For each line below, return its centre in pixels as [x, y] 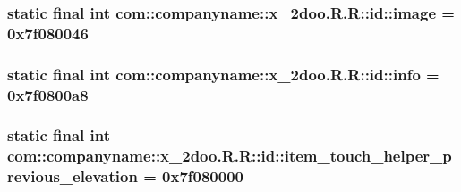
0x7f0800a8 [48, 94]
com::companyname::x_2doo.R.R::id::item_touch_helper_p [230, 156]
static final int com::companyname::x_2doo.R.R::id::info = [223, 74]
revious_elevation [73, 176]
